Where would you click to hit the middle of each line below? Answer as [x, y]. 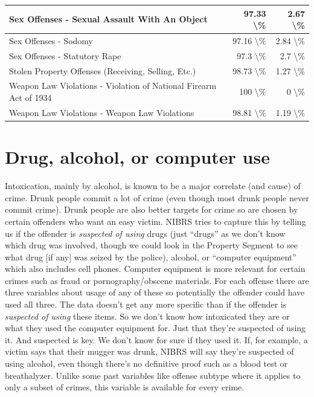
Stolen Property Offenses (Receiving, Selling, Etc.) [103, 70]
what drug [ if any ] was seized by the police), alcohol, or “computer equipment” [151, 257]
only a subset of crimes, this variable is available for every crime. [125, 387]
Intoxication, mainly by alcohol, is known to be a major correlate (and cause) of [153, 186]
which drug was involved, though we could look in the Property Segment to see [152, 245]
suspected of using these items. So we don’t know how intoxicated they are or [147, 316]
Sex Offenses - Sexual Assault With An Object [108, 19]
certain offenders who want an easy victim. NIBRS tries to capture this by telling [155, 221]
